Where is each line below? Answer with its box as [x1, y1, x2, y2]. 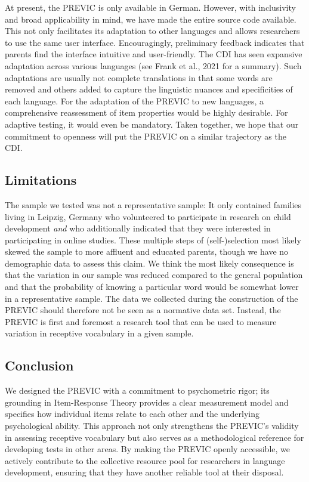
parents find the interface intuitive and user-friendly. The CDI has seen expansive [5, 48, 302, 60]
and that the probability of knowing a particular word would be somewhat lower [5, 280, 299, 293]
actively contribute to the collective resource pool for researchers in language [5, 454, 285, 466]
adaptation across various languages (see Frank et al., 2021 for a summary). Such [5, 59, 302, 72]
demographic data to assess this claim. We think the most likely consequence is [5, 257, 294, 269]
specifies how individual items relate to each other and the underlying [5, 407, 259, 420]
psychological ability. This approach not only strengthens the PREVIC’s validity [5, 419, 299, 432]
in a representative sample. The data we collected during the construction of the [5, 292, 298, 304]
